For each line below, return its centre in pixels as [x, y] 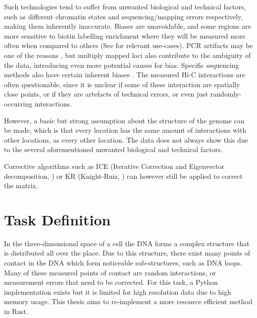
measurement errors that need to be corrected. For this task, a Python [111, 282]
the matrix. [21, 185]
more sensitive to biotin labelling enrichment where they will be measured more [125, 35]
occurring [18, 103]
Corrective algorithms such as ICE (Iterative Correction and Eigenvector [114, 166]
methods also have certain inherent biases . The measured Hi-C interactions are [125, 75]
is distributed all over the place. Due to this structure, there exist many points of [127, 253]
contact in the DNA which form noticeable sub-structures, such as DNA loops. [123, 263]
